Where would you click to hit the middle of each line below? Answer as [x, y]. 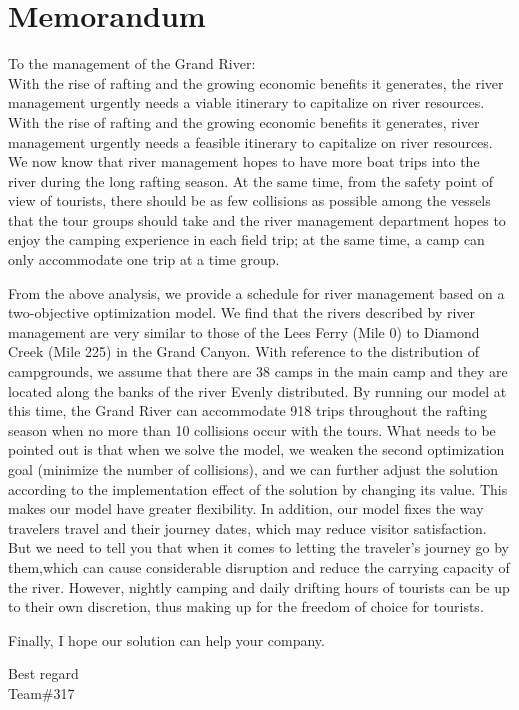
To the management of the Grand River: [132, 63]
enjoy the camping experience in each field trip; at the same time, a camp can [246, 239]
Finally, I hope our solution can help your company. [166, 639]
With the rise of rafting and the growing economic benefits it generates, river [244, 121]
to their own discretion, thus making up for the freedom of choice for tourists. [246, 606]
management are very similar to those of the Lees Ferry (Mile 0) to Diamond [244, 331]
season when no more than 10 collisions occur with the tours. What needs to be [252, 429]
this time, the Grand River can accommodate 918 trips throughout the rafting [247, 410]
